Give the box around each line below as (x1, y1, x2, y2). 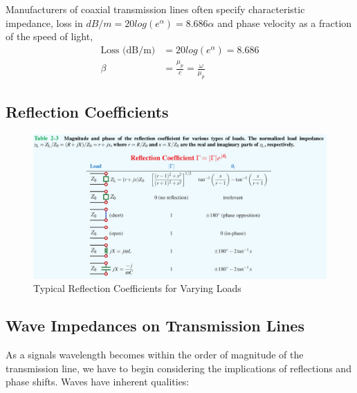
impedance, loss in (6, 15, 83, 30)
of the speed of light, (6, 29, 93, 44)
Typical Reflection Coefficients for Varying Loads (33, 281, 241, 295)
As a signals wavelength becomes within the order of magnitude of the (6, 347, 304, 362)
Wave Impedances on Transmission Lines (6, 315, 304, 336)
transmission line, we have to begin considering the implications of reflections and (6, 360, 351, 375)
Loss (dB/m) (100, 45, 156, 55)
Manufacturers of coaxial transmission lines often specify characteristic (6, 2, 305, 16)
